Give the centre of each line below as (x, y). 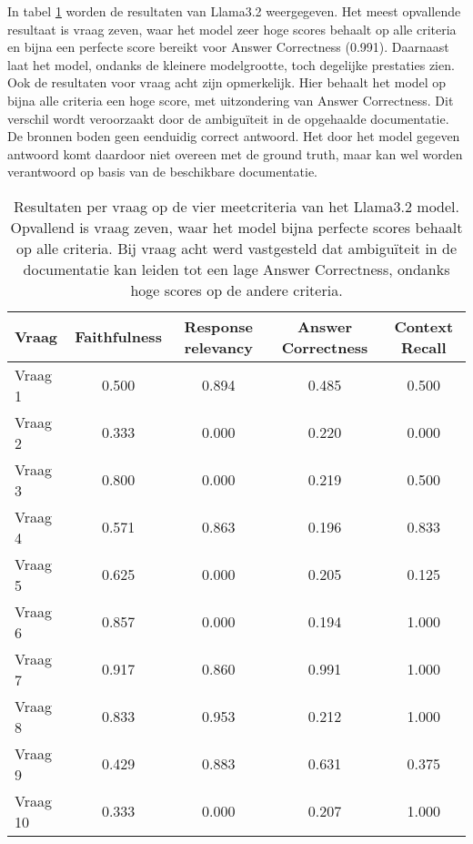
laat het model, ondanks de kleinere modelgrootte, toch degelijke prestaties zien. (231, 64)
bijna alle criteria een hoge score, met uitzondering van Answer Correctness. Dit (231, 100)
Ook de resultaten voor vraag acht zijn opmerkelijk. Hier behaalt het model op (227, 82)
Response (218, 326)
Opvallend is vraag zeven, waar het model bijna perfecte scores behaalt (236, 227)
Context (424, 326)
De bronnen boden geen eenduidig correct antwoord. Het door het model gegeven (234, 136)
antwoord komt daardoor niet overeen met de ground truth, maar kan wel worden (235, 153)
